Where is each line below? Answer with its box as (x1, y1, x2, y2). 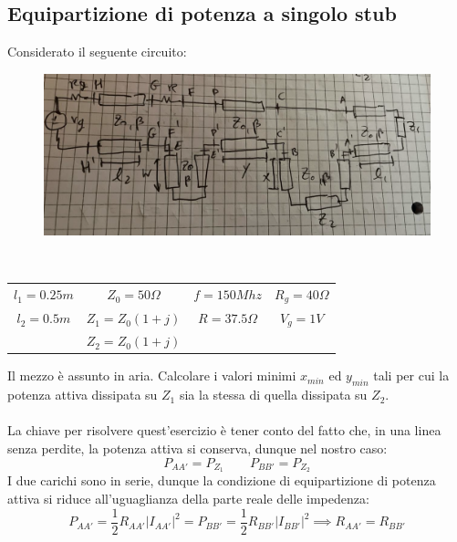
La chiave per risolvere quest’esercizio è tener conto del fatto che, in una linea (7, 421, 441, 440)
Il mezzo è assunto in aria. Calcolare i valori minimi (7, 366, 296, 385)
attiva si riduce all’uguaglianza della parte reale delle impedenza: (7, 489, 369, 508)
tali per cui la (373, 366, 450, 385)
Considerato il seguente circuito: (7, 42, 187, 61)
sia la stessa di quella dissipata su (179, 385, 368, 404)
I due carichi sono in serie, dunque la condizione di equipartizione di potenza (7, 471, 436, 490)
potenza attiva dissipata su (7, 385, 158, 404)
